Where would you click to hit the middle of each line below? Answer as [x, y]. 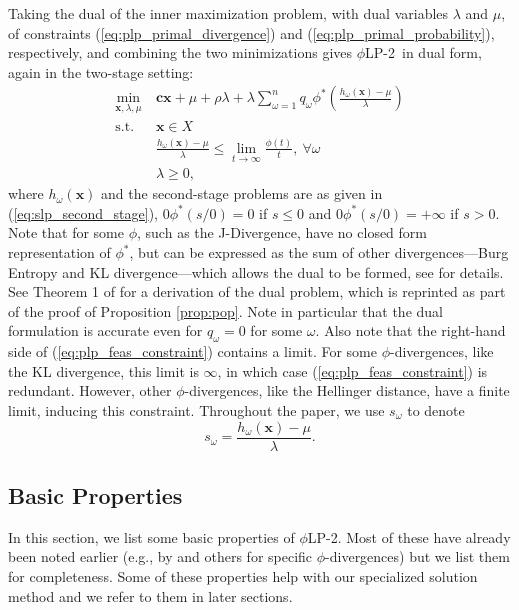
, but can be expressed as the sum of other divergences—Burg [319, 252]
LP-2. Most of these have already [409, 536]
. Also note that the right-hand [410, 330]
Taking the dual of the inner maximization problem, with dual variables [228, 13]
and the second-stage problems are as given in [242, 193]
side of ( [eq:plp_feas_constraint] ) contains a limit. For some [192, 351]
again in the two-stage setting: [101, 71]
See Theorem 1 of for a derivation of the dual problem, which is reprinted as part [257, 291]
